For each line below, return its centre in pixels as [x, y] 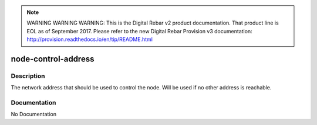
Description [28, 76]
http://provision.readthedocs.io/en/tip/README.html [90, 39]
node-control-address [53, 59]
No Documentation [34, 114]
